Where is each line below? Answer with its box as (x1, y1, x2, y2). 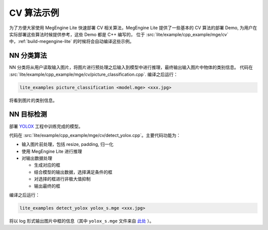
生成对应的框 (34, 162, 61, 168)
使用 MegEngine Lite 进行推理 (21, 148, 82, 154)
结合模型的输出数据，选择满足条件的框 (34, 169, 113, 175)
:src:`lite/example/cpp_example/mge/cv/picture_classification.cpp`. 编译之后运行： (9, 71, 178, 77)
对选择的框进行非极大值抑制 (34, 176, 91, 182)
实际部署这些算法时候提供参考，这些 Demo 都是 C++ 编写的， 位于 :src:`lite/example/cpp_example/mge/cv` (9, 31, 229, 37)
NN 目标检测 (9, 110, 47, 119)
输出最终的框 (34, 183, 61, 189)
